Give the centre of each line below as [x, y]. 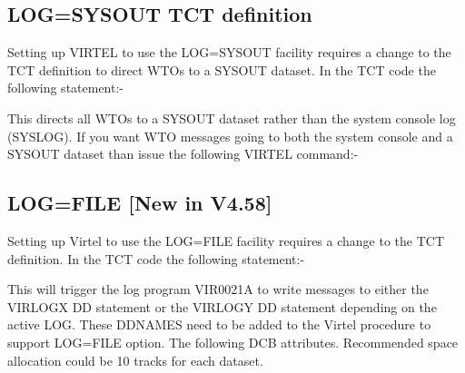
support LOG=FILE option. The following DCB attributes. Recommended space [233, 342]
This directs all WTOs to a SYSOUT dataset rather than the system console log [232, 118]
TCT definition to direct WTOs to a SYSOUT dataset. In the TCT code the [222, 69]
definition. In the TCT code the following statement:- [156, 258]
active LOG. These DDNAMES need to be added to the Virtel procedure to [219, 324]
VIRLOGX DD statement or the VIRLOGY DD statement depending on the [222, 306]
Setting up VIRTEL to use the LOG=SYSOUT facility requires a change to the [229, 52]
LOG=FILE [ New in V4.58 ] [140, 203]
